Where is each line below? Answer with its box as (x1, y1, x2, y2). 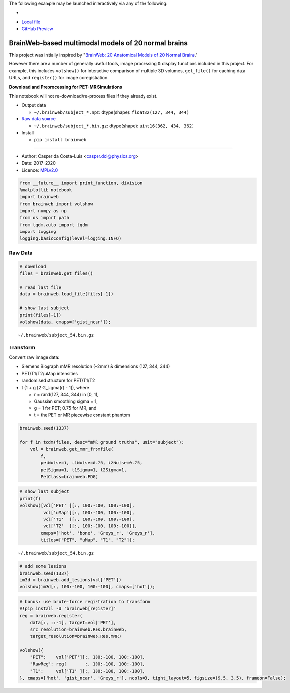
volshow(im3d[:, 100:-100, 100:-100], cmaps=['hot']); (19, 584, 155, 590)
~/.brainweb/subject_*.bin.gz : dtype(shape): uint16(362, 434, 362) (34, 123, 194, 129)
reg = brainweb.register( (19, 613, 83, 618)
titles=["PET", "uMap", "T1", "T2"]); (40, 537, 135, 543)
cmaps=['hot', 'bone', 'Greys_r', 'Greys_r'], (40, 530, 155, 536)
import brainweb (19, 194, 59, 200)
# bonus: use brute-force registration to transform (19, 599, 150, 604)
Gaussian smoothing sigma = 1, (34, 398, 97, 404)
